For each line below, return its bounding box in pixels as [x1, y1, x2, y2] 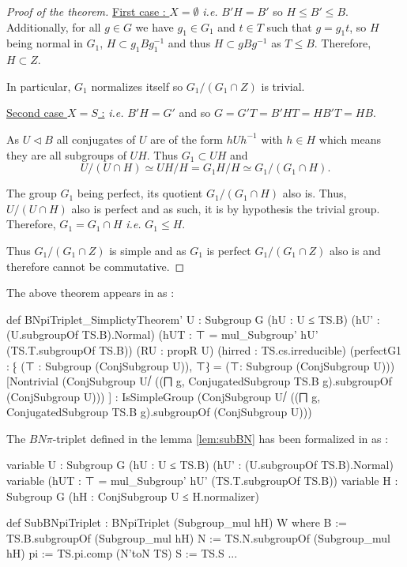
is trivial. [261, 77, 305, 94]
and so [179, 104, 211, 121]
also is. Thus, [282, 185, 347, 201]
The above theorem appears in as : [6, 284, 175, 301]
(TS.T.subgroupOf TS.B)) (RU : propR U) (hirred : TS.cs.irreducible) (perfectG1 [6, 341, 402, 358]
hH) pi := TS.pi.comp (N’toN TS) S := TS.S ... [6, 545, 238, 561]
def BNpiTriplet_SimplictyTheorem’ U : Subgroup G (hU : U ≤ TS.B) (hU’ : [6, 310, 380, 327]
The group [6, 185, 57, 201]
